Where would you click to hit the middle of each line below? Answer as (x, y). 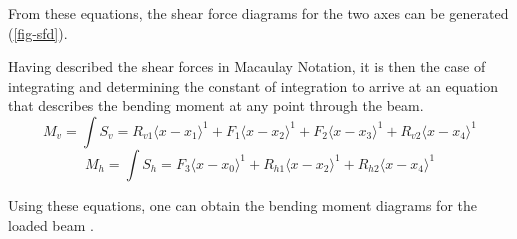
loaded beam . (51, 224)
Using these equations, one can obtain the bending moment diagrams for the (242, 204)
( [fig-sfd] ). (38, 32)
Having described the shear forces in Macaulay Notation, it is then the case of (247, 66)
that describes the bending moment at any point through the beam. (216, 105)
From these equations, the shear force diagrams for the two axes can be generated (258, 13)
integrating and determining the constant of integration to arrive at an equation (253, 85)
